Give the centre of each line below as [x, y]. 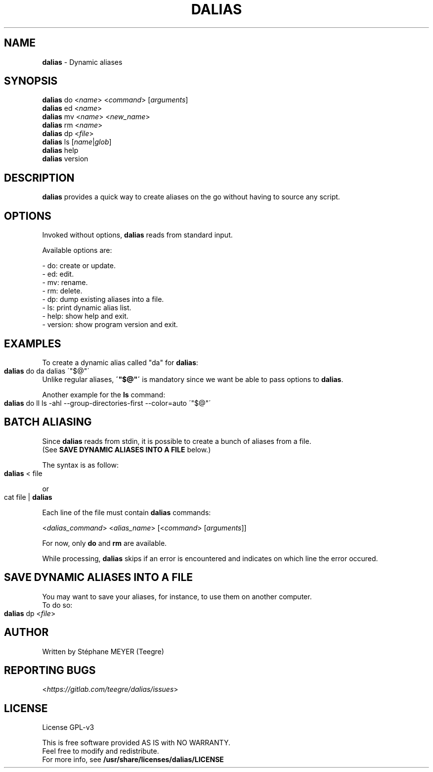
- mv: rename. [65, 283]
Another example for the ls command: [104, 394]
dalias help [60, 150]
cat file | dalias [28, 497]
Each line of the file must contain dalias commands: [127, 512]
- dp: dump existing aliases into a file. [103, 299]
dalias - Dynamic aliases [82, 62]
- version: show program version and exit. [110, 325]
